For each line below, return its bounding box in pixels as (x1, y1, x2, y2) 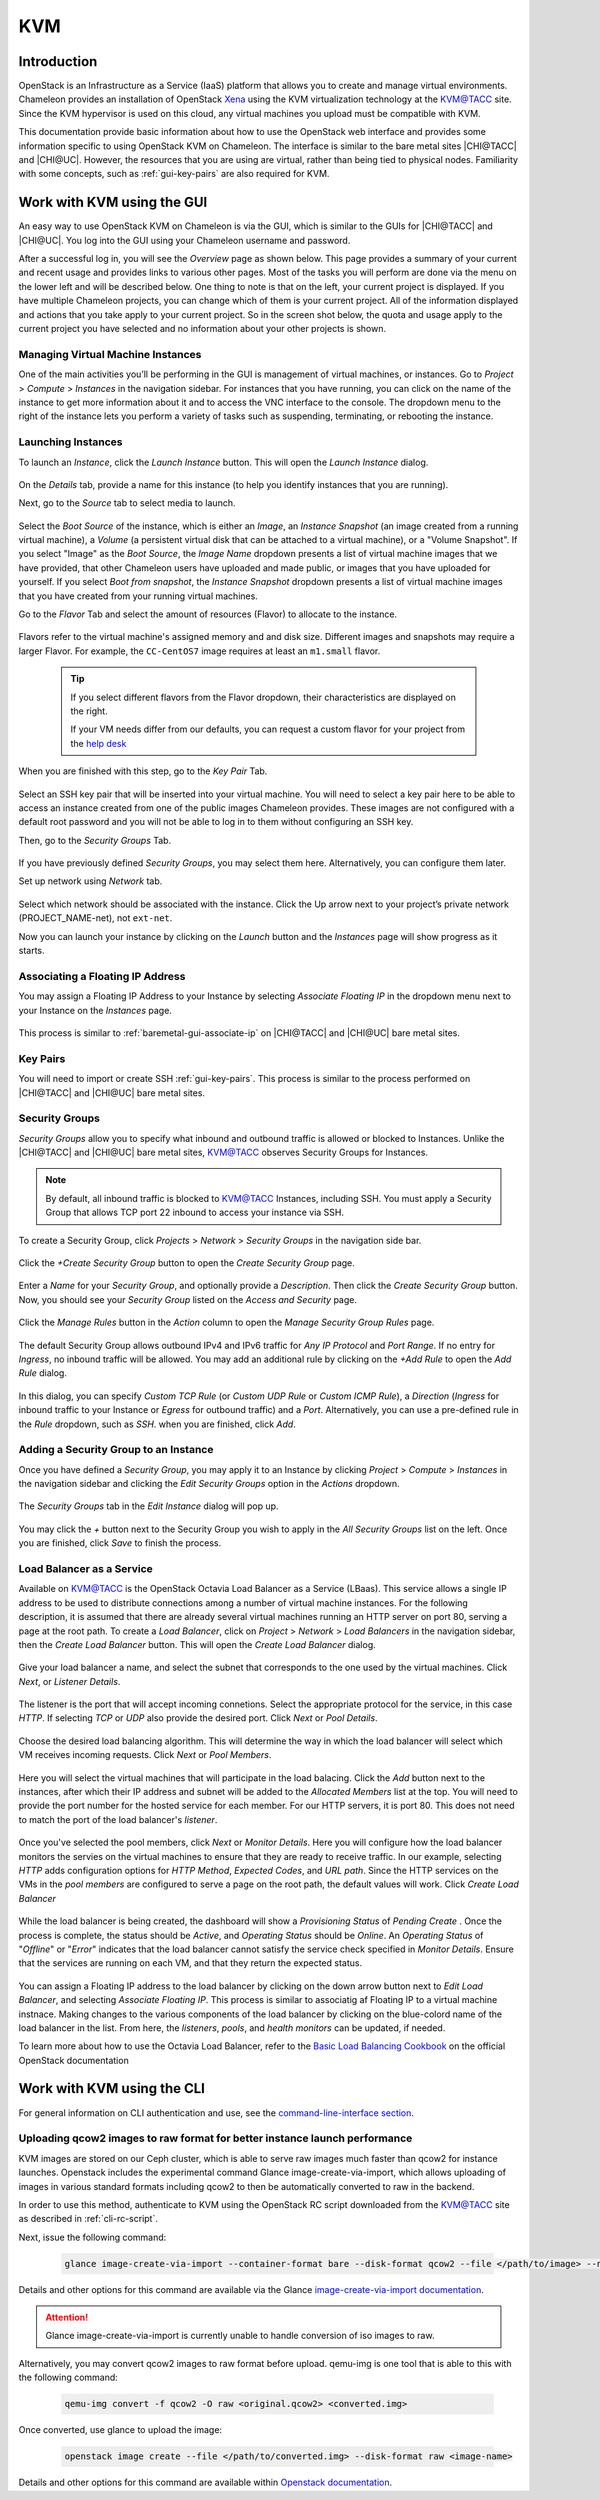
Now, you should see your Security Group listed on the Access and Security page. (18, 1293, 358, 1305)
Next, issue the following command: (18, 2231, 167, 2243)
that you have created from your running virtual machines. (18, 590, 259, 602)
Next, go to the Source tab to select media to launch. (18, 497, 236, 509)
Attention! (45, 2311, 89, 2324)
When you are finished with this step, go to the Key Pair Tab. (18, 765, 268, 777)
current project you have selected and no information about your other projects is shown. (18, 323, 387, 335)
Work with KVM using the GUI (18, 194, 208, 211)
